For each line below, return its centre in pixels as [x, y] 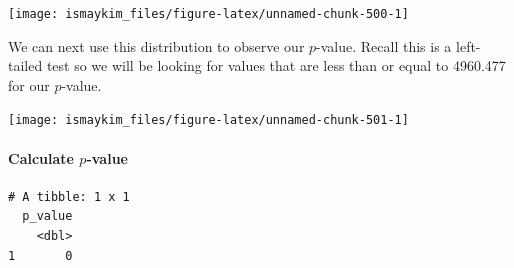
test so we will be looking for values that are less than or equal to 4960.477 [276, 65]
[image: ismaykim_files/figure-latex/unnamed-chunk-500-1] [208, 14]
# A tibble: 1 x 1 [69, 196]
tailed [25, 65]
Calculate [41, 157]
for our [29, 84]
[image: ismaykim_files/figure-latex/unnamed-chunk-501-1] [208, 120]
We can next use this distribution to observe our [156, 45]
